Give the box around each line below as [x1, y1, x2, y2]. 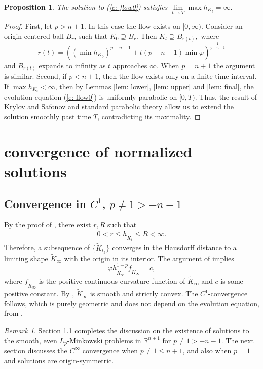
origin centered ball [4, 30, 64, 41]
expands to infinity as [39, 60, 106, 70]
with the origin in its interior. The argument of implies [64, 253, 234, 263]
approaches [112, 60, 147, 70]
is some [220, 275, 243, 286]
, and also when [182, 345, 232, 355]
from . [4, 308, 23, 318]
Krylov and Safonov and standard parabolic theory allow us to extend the [4, 101, 234, 112]
